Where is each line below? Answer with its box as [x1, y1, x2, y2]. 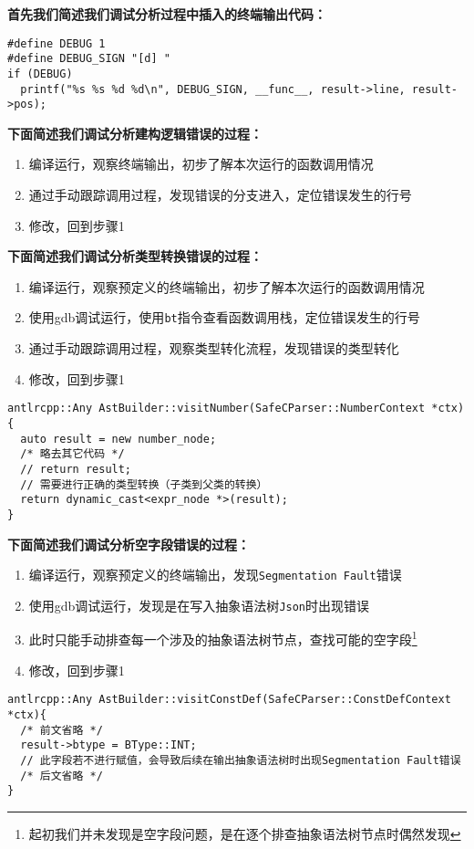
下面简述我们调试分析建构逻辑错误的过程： [7, 123, 263, 142]
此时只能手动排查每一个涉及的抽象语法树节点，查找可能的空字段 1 [28, 627, 417, 649]
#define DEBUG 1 [7, 37, 106, 50]
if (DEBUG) [7, 67, 73, 80]
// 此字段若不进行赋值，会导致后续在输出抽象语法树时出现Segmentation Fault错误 [20, 753, 461, 767]
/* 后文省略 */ [20, 769, 103, 782]
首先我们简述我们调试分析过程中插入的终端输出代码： [7, 5, 326, 23]
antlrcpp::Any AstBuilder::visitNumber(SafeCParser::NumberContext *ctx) [7, 402, 465, 415]
